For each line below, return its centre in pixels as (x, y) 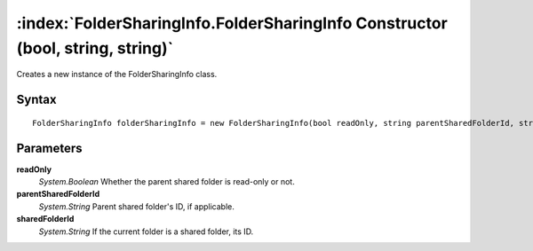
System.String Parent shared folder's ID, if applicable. (136, 206)
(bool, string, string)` (95, 48)
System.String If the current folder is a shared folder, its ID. (146, 231)
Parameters (49, 148)
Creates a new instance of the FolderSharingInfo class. (117, 75)
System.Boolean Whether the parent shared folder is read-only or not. (167, 182)
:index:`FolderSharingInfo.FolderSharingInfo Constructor (232, 23)
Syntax (36, 100)
